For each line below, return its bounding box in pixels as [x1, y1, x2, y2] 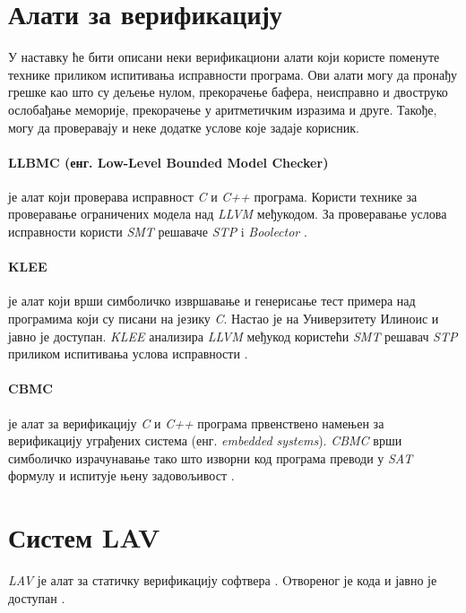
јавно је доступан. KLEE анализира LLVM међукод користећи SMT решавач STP [8, 326, 458, 345]
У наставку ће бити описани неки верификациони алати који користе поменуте [8, 47, 440, 66]
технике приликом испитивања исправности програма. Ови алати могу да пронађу [8, 65, 458, 83]
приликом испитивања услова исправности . [8, 344, 248, 363]
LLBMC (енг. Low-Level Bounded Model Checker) [8, 152, 329, 171]
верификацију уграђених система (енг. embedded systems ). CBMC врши [8, 431, 402, 450]
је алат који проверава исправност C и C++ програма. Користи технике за [8, 186, 418, 205]
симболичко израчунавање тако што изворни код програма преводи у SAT [8, 448, 413, 467]
